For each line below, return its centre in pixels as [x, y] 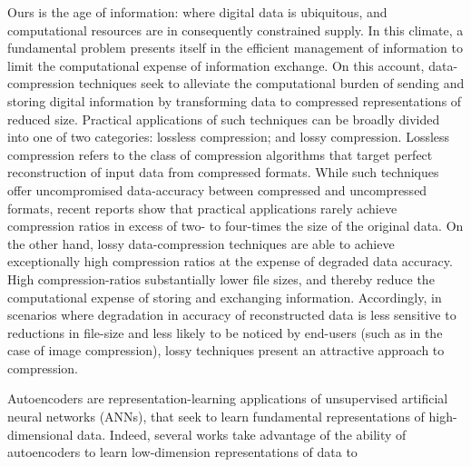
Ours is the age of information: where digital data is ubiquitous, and [197, 12]
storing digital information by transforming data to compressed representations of [235, 100]
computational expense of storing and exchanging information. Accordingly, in [225, 297]
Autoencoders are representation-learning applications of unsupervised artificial [228, 398]
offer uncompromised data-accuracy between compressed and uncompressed [217, 189]
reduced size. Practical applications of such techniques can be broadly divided [224, 119]
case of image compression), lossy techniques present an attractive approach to [226, 350]
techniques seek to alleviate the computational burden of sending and [271, 83]
